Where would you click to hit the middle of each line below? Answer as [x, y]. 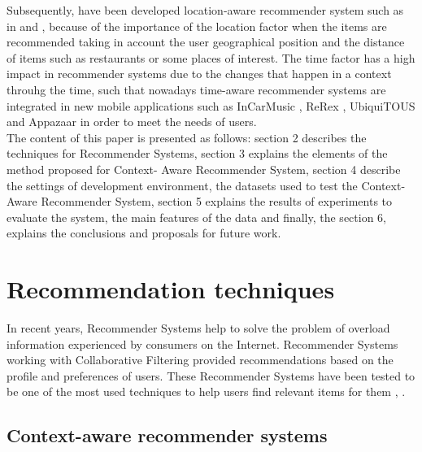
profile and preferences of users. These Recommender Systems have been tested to [211, 375]
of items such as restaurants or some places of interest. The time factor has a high [211, 57]
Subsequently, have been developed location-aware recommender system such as [205, 10]
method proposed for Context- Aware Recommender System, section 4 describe [204, 169]
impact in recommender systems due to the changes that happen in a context [199, 74]
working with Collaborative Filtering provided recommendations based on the [200, 360]
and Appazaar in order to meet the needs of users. [132, 122]
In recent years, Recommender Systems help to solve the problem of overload [198, 328]
